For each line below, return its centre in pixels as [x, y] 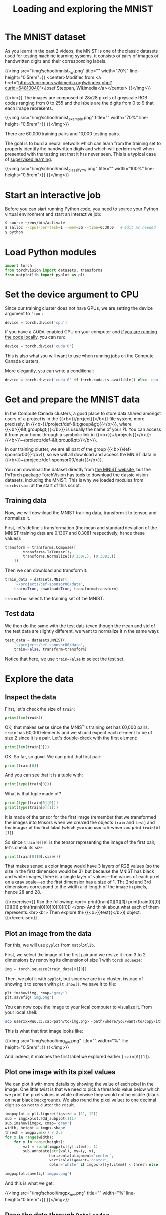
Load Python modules [51, 252]
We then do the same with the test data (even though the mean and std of [80, 626]
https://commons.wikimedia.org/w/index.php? [65, 82]
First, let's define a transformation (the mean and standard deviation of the [81, 527]
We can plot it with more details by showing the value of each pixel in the [80, 1084]
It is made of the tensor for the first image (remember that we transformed [81, 817]
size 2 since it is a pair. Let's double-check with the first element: [71, 738]
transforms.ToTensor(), [47, 552]
